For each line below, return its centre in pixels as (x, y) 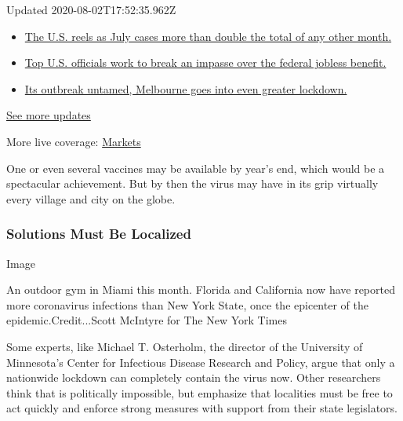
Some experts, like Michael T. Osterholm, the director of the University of (185, 346)
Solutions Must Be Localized (99, 234)
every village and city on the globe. (91, 198)
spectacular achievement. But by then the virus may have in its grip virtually (192, 183)
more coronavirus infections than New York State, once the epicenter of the (187, 304)
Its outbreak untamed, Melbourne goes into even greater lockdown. (186, 88)
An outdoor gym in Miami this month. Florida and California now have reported (201, 289)
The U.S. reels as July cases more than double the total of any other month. (208, 36)
